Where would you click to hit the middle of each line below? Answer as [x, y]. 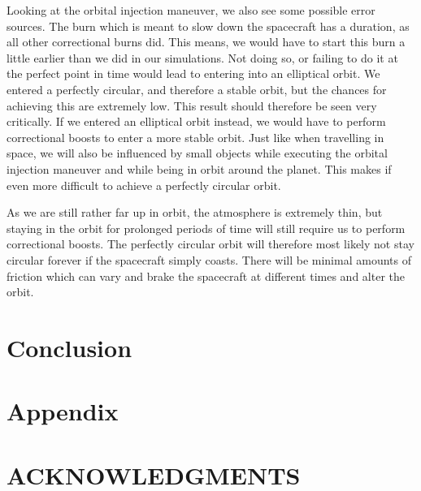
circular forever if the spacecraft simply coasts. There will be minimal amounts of [209, 259]
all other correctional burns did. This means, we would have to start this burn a [206, 42]
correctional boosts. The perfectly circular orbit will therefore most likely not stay [210, 244]
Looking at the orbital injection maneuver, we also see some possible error [191, 10]
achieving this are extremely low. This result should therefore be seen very [192, 105]
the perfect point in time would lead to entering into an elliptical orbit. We [193, 73]
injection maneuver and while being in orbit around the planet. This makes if [199, 168]
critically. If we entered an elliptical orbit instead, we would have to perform [196, 121]
